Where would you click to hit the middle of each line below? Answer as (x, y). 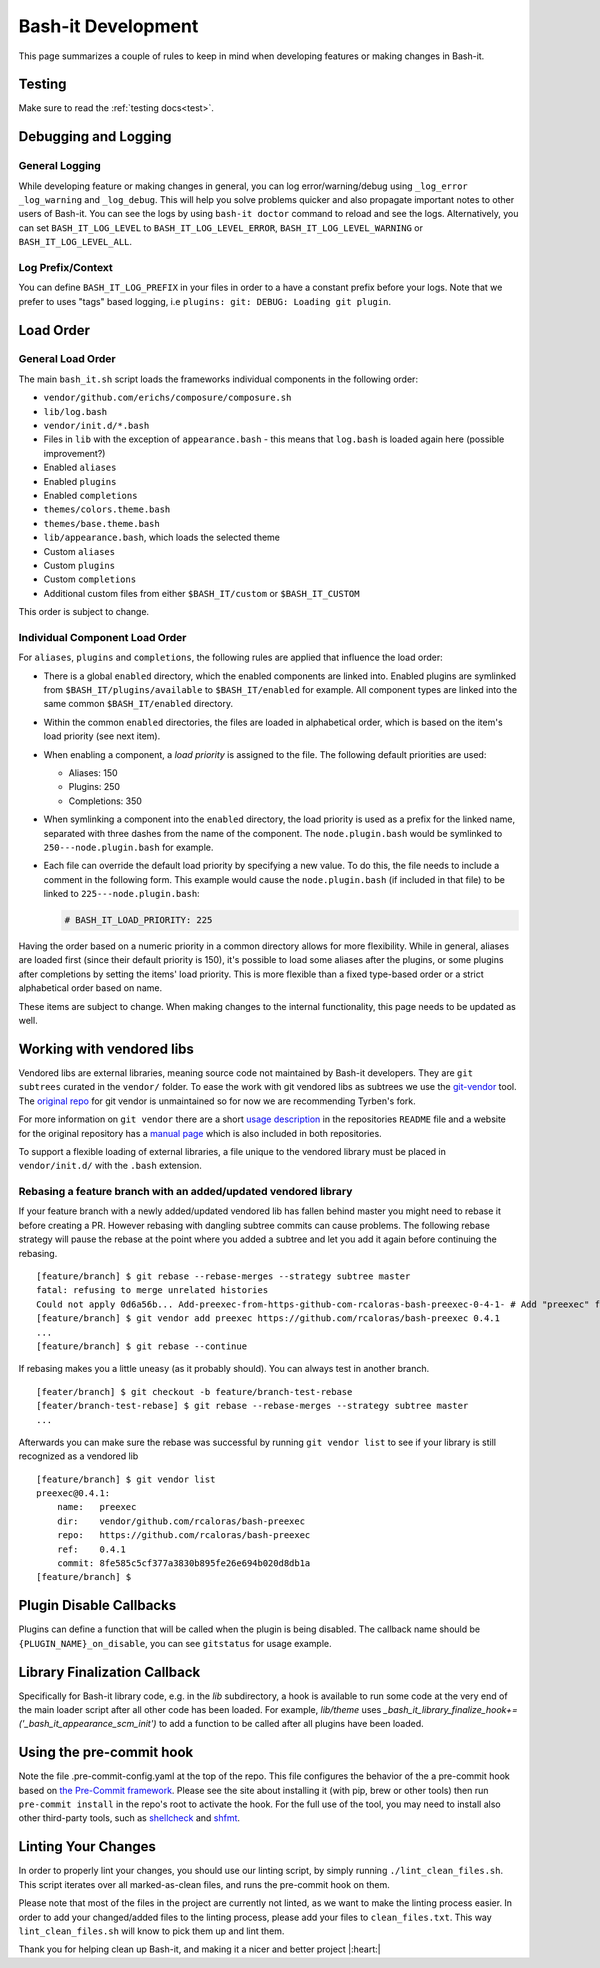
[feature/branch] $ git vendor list (126, 1479)
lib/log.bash (75, 411)
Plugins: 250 (94, 787)
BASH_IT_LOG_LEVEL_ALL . (75, 242)
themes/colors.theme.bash (107, 509)
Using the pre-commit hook (106, 1752)
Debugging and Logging (95, 136)
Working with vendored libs (106, 1048)
